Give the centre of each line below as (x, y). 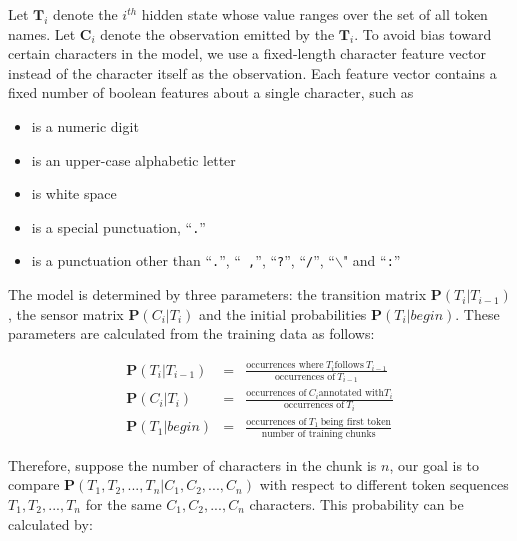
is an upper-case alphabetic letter (133, 159)
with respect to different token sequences (384, 484)
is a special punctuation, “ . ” (118, 226)
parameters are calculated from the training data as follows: (191, 333)
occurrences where (285, 364)
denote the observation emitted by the (217, 33)
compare (34, 484)
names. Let (42, 33)
